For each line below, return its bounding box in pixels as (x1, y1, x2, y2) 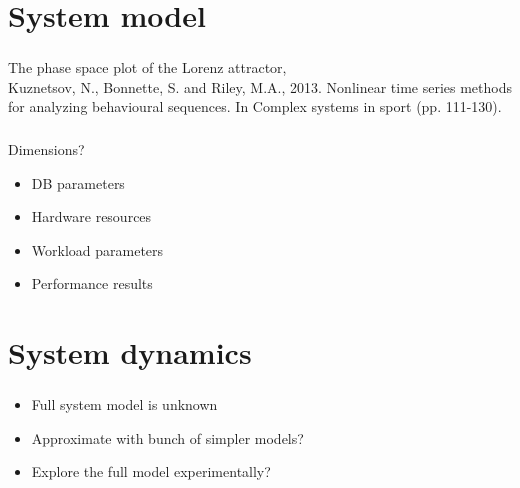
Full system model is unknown (31, 394, 218, 415)
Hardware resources (31, 206, 152, 227)
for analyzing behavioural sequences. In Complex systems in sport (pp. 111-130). (8, 96, 502, 117)
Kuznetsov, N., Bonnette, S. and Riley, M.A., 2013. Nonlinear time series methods (8, 76, 512, 97)
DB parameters (31, 172, 125, 193)
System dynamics (8, 332, 252, 373)
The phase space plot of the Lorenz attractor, (8, 57, 287, 78)
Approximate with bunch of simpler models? (31, 427, 304, 448)
